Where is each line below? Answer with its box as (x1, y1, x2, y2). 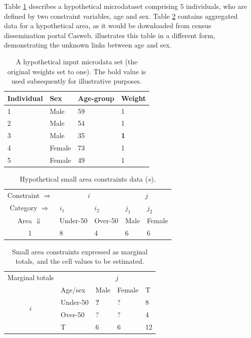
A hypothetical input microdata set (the (15, 56, 138, 66)
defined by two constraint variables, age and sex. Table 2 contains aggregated (4, 10, 238, 21)
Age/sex (60, 285, 85, 295)
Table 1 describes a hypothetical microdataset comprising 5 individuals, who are (4, 1, 247, 11)
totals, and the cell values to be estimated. (15, 256, 144, 266)
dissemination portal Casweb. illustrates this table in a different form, (4, 30, 215, 40)
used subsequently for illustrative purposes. (11, 76, 142, 86)
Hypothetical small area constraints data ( (19, 174, 148, 184)
